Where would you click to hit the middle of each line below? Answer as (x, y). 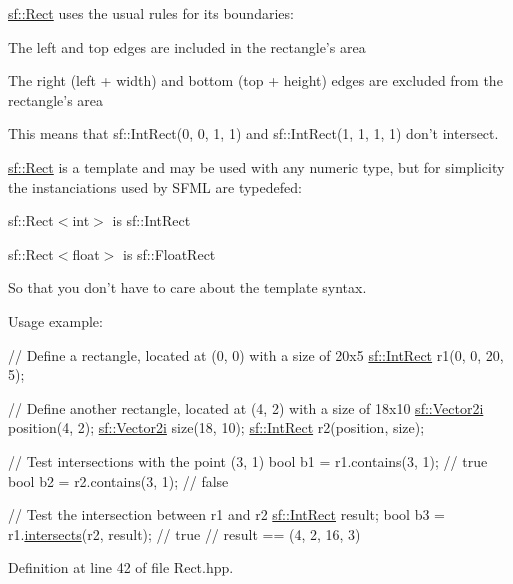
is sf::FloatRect (169, 253)
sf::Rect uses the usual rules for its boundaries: (151, 13)
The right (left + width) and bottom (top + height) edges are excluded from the (255, 80)
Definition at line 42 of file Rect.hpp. (121, 567)
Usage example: (55, 320)
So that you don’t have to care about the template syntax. (187, 287)
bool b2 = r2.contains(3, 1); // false (118, 480)
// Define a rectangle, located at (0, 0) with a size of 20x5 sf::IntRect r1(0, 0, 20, (256, 354)
